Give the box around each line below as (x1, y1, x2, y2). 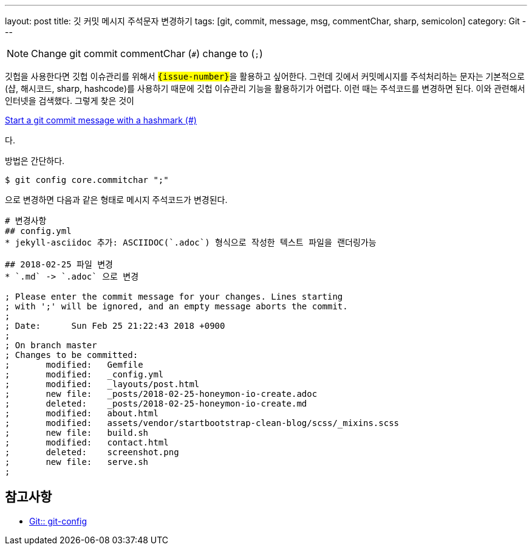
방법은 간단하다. (5, 156, 65, 166)
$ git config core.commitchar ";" (5, 175, 169, 185)
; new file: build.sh (5, 428, 149, 438)
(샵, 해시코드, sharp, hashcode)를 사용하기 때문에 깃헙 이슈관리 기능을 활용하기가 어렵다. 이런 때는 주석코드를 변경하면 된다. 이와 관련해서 (5, 83, 525, 94)
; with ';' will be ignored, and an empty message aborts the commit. (5, 301, 348, 311)
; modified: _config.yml (5, 370, 164, 379)
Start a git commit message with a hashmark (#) (5, 115, 197, 125)
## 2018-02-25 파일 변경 (5, 260, 113, 269)
